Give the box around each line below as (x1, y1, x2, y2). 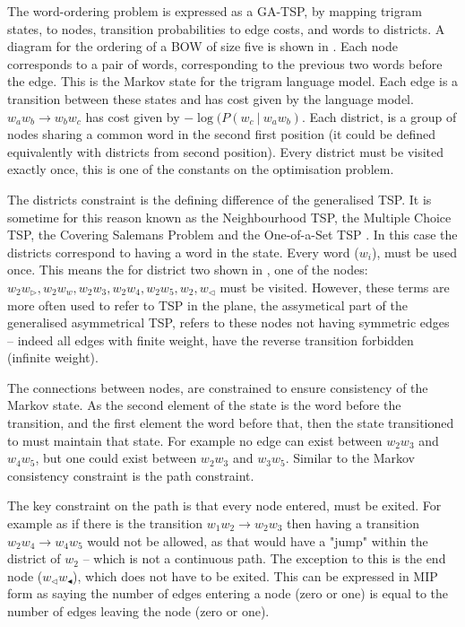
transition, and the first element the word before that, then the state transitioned (7, 414, 454, 432)
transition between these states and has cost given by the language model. (7, 89, 414, 108)
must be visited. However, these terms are (220, 277, 450, 296)
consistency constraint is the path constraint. (7, 466, 254, 484)
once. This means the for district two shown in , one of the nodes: (7, 260, 368, 279)
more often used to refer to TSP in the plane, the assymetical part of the (7, 295, 409, 314)
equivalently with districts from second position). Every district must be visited (7, 142, 444, 161)
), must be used (371, 242, 457, 261)
